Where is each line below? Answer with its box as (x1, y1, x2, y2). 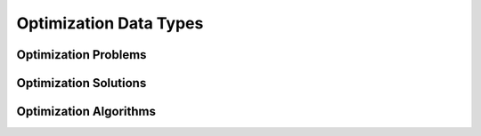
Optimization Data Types (16, 13, 204, 33)
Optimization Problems (16, 47, 147, 62)
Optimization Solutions (16, 76, 147, 91)
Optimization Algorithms (16, 104, 156, 119)
